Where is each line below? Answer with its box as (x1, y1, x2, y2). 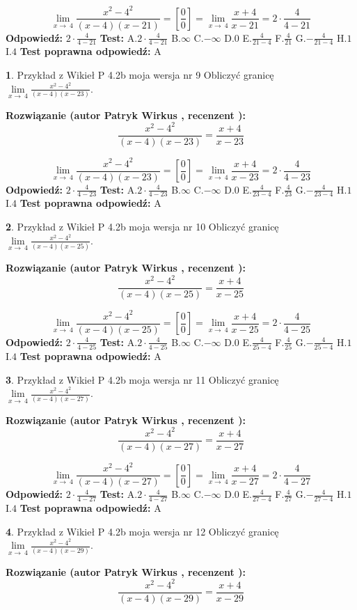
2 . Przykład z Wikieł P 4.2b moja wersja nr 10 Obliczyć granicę (6, 219, 279, 234)
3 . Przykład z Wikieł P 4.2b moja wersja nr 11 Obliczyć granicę (6, 372, 279, 386)
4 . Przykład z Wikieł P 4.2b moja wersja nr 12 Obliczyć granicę (6, 524, 279, 538)
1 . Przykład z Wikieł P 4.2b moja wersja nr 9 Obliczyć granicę (6, 67, 274, 81)
